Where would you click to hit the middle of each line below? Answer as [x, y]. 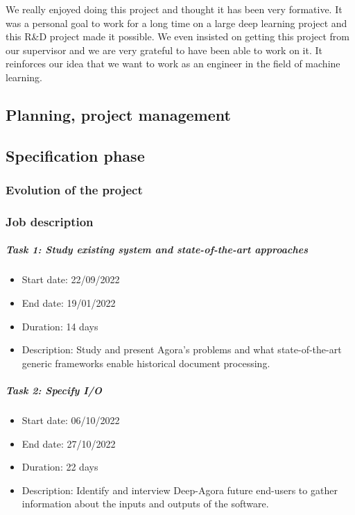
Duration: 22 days [60, 467]
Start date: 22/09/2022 [71, 279]
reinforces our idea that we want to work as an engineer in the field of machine [173, 64]
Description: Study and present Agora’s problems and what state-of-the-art [182, 349]
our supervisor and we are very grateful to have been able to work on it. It [164, 50]
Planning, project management [118, 114]
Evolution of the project [74, 190]
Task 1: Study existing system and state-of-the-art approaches [157, 250]
